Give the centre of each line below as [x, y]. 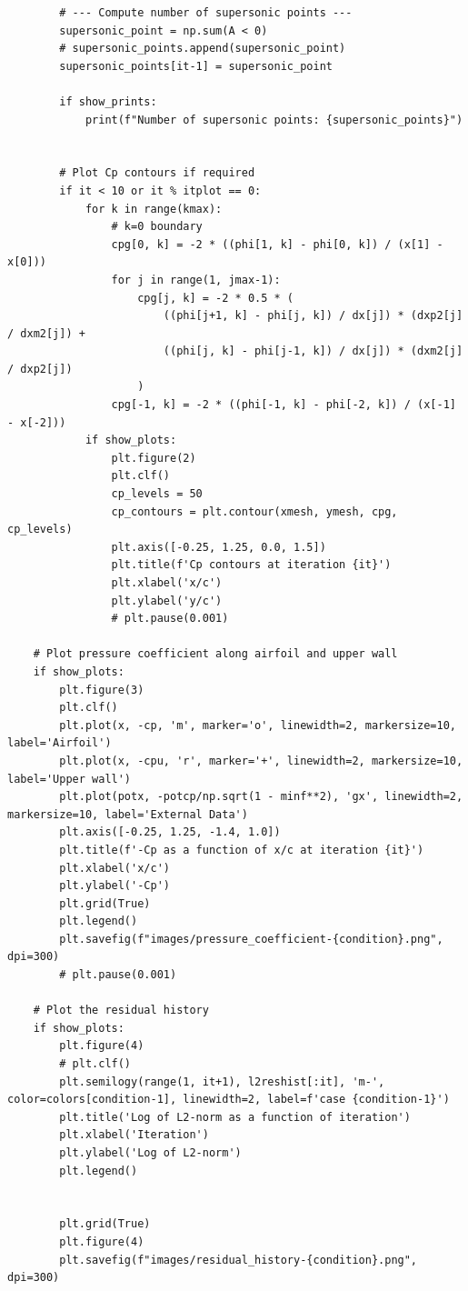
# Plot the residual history [121, 1011]
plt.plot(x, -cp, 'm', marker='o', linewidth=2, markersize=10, [258, 725]
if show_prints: [108, 101]
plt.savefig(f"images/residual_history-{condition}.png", [239, 1260]
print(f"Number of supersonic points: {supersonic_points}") [274, 120]
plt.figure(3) [102, 690]
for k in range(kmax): [154, 209]
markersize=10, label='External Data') [128, 814]
